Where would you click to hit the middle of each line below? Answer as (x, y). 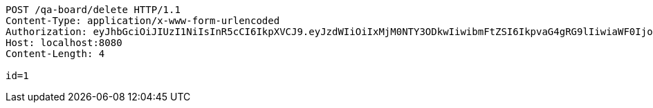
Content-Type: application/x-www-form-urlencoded (143, 21)
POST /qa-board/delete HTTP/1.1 (93, 10)
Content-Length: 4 (55, 54)
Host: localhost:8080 (64, 43)
